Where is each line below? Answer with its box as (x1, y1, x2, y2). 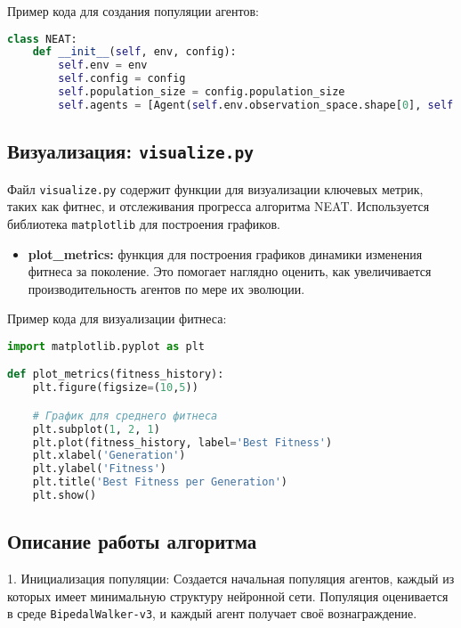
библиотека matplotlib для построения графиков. (7, 214, 280, 232)
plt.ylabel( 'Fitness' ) (32, 462, 166, 476)
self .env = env (58, 59, 148, 72)
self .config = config (58, 72, 186, 86)
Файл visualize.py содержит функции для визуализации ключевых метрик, (7, 179, 424, 198)
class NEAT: (7, 32, 77, 45)
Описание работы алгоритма (7, 527, 257, 555)
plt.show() (32, 489, 97, 502)
